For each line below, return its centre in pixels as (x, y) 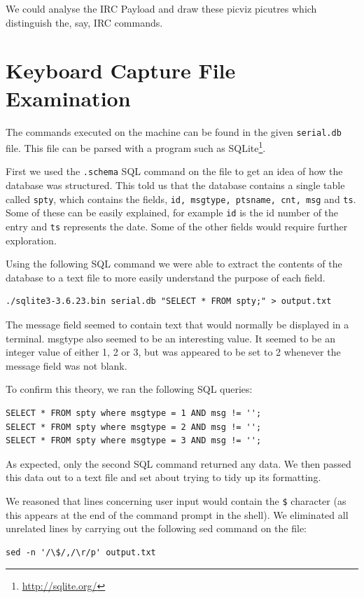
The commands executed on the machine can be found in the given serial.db (174, 131)
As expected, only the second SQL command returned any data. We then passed (178, 463)
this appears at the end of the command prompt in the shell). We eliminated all (177, 514)
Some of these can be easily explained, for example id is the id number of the (172, 213)
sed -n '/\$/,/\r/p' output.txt (81, 552)
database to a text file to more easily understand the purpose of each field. (166, 277)
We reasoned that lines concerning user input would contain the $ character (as (176, 500)
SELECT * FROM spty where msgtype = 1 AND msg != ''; (134, 413)
